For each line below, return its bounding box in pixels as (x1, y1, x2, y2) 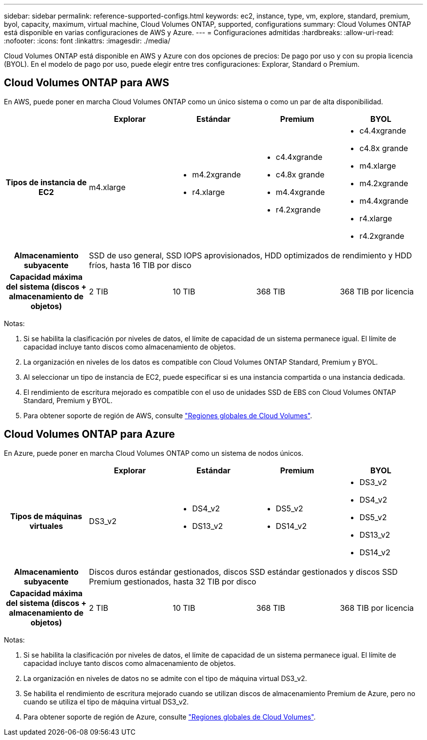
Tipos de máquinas (10, 511, 82, 521)
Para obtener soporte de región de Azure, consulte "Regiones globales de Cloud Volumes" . (23, 712, 316, 721)
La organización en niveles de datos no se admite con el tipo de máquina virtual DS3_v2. (23, 674, 307, 682)
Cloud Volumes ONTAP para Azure (4, 428, 175, 441)
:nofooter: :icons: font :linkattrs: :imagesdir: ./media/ (4, 37, 171, 45)
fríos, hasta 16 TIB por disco (89, 260, 192, 270)
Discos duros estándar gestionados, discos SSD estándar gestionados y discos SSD (89, 566, 398, 577)
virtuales (29, 521, 63, 531)
